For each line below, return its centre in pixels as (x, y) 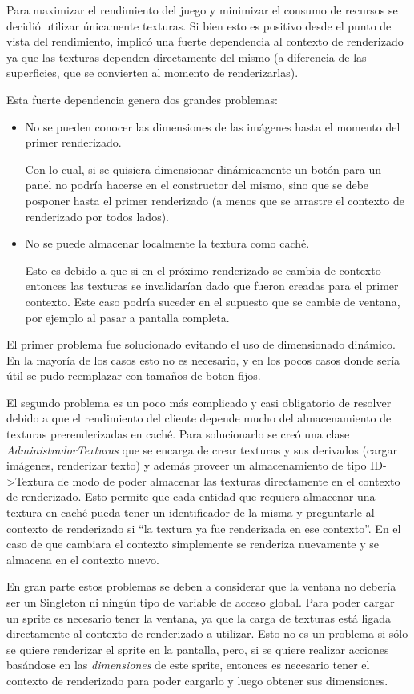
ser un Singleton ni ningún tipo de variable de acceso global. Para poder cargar (201, 602)
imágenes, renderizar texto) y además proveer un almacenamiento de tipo (187, 465)
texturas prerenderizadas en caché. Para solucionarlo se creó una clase (178, 434)
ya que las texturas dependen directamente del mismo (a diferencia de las (187, 56)
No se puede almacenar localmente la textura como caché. (167, 243)
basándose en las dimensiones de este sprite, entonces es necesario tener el (188, 665)
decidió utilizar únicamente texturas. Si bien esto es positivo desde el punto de (199, 25)
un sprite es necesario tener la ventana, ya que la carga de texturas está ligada (199, 617)
